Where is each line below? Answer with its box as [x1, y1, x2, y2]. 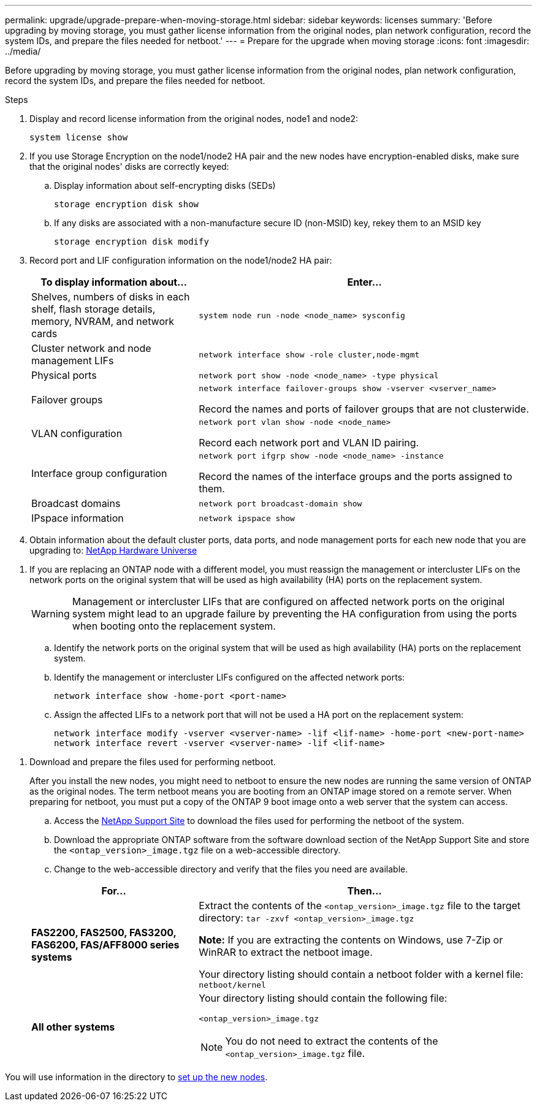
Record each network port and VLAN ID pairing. [199, 437, 419, 449]
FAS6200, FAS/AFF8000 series [31, 938, 180, 951]
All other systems [31, 1020, 115, 1033]
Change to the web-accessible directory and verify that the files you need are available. [54, 864, 408, 874]
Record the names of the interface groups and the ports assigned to [199, 470, 512, 482]
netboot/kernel [199, 980, 266, 990]
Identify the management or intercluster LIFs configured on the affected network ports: [54, 672, 405, 682]
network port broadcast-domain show [199, 498, 362, 508]
